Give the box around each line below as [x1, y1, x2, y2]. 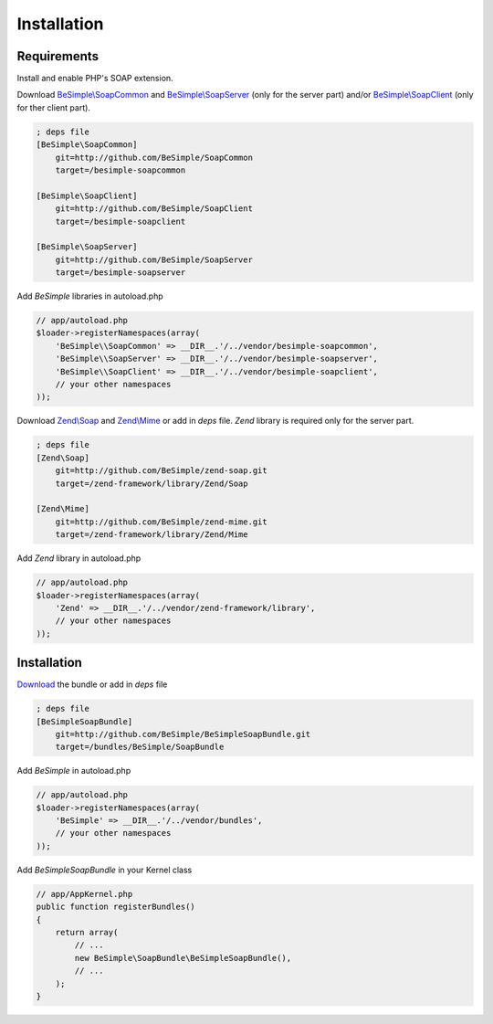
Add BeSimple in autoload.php [16, 765, 131, 776]
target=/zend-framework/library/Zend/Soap [55, 478, 248, 489]
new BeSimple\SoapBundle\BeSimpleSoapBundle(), [74, 953, 292, 963]
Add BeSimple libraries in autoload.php [16, 290, 163, 301]
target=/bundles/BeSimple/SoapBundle [55, 742, 225, 753]
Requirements [16, 48, 100, 64]
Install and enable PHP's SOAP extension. [16, 73, 173, 84]
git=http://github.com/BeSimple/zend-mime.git [55, 516, 268, 527]
